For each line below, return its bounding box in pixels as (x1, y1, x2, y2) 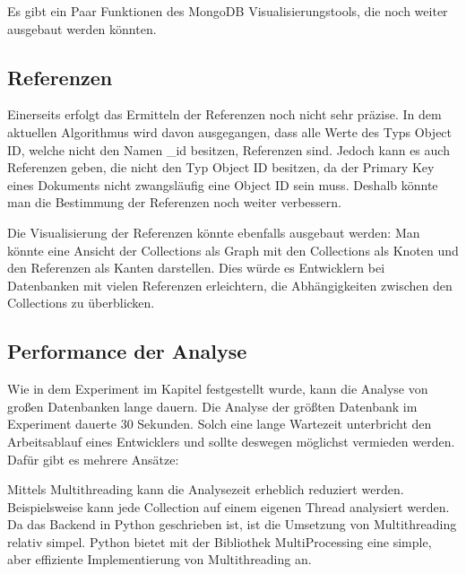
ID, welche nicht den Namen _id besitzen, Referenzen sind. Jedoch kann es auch (7, 140, 450, 159)
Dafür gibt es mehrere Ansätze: (7, 449, 179, 468)
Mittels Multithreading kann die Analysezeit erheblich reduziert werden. (7, 480, 404, 499)
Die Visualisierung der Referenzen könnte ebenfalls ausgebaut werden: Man (7, 222, 420, 241)
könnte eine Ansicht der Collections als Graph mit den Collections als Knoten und (7, 240, 459, 259)
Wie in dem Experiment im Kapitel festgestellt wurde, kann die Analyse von (7, 379, 428, 398)
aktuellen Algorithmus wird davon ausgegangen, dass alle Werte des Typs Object (7, 122, 453, 141)
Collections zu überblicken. (7, 293, 155, 312)
